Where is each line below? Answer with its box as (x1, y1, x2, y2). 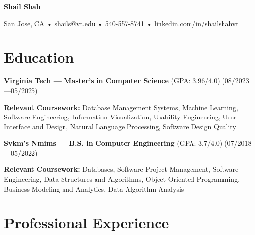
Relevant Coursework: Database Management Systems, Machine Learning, (4, 102, 238, 112)
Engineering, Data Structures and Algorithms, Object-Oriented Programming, (4, 174, 240, 184)
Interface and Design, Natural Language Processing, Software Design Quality (4, 121, 236, 131)
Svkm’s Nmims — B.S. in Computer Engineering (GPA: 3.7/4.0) (4, 138, 223, 148)
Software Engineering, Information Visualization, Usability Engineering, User (4, 112, 237, 122)
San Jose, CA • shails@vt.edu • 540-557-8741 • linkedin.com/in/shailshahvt (4, 18, 239, 28)
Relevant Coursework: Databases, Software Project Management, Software (4, 164, 239, 174)
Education (4, 47, 74, 67)
